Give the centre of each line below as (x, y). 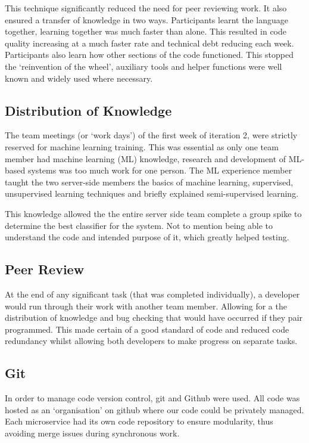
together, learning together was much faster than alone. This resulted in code (146, 31)
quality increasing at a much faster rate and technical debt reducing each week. (149, 43)
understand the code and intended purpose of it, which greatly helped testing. (147, 237)
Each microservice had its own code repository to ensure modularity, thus (139, 421)
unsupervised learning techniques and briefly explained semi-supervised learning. (152, 193)
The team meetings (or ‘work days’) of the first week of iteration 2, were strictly (151, 135)
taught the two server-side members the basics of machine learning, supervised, (149, 182)
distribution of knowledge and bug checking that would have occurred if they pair (154, 317)
